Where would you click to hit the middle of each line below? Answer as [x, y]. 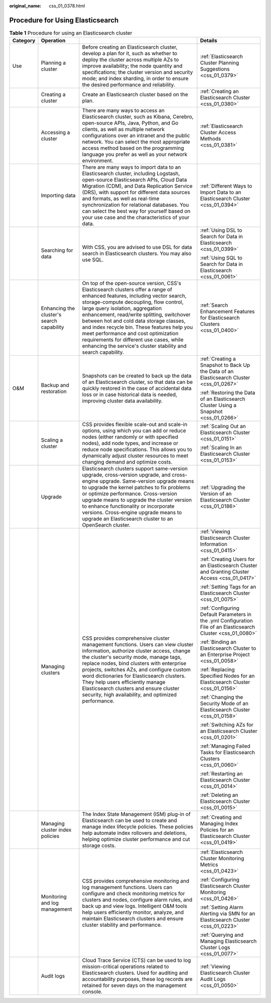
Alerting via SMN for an [228, 914]
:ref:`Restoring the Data [228, 393]
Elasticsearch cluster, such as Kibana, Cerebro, [138, 117]
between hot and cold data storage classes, [134, 321]
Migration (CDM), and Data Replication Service [137, 186]
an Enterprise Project [225, 655]
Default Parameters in [226, 615]
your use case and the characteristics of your [136, 217]
